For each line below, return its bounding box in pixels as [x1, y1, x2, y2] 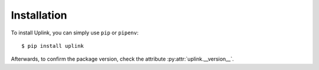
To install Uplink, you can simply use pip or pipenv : [11, 29, 139, 36]
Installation [11, 9, 67, 22]
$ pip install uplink [21, 43, 84, 49]
